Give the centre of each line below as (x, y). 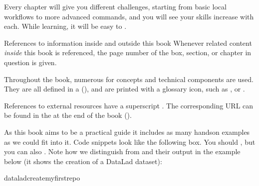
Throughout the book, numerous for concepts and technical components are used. (129, 79)
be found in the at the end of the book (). (68, 115)
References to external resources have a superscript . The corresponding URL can (129, 105)
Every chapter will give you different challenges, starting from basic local (115, 6)
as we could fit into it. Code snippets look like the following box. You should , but (130, 141)
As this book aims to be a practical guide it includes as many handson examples (127, 132)
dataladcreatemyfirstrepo (42, 178)
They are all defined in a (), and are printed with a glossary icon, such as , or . (125, 89)
